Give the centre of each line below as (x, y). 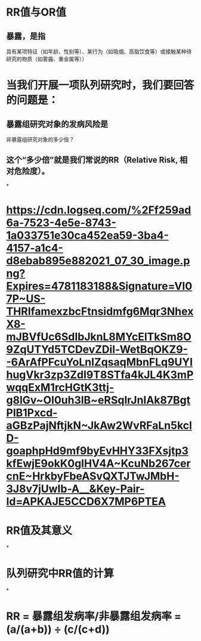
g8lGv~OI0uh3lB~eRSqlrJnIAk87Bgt (98, 400)
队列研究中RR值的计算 (60, 574)
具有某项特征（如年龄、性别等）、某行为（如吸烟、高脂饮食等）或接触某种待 (99, 52)
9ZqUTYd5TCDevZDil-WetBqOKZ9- (97, 349)
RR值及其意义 (39, 531)
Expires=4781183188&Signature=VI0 (99, 286)
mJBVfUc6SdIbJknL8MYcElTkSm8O (99, 337)
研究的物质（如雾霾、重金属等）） (47, 59)
